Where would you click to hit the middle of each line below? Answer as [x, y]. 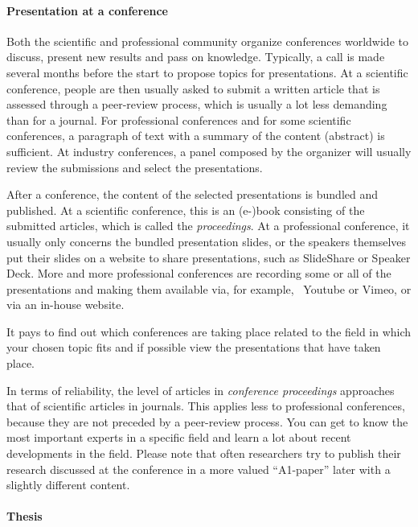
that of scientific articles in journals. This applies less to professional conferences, [206, 406]
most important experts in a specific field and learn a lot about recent [179, 437]
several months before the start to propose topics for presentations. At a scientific [207, 72]
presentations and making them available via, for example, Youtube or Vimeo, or [209, 288]
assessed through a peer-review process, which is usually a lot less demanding [197, 104]
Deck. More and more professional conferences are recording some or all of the [199, 273]
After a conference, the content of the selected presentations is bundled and [193, 194]
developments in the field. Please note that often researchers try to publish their [204, 453]
